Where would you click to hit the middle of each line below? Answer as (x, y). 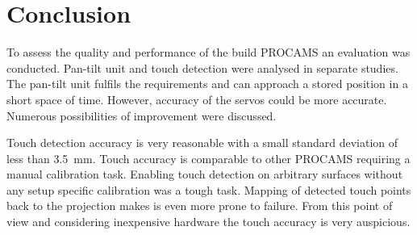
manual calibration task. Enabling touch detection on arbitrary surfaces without (205, 174)
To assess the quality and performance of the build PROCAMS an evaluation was (208, 52)
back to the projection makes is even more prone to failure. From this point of (200, 206)
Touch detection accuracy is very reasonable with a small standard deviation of (202, 143)
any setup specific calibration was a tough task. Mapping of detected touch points (209, 189)
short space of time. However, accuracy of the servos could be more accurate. (197, 99)
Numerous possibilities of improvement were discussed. (142, 115)
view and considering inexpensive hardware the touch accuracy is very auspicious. (208, 222)
